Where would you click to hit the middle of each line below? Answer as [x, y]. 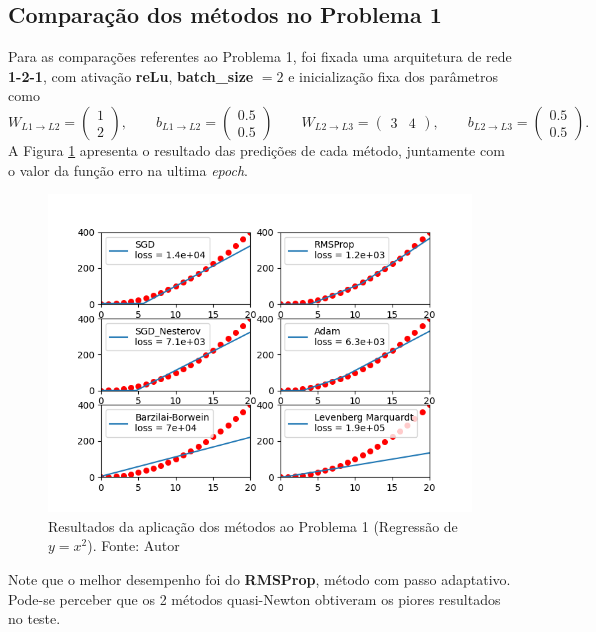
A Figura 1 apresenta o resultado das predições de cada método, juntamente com [256, 149]
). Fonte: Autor [133, 545]
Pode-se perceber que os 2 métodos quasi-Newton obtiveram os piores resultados [254, 598]
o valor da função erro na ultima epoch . [128, 169]
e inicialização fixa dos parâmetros [393, 75]
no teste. [34, 618]
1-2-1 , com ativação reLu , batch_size [131, 75]
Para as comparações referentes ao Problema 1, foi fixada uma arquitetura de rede [260, 56]
